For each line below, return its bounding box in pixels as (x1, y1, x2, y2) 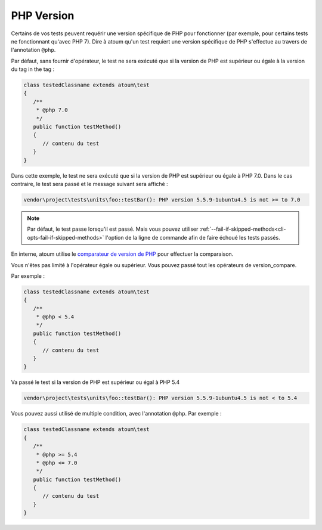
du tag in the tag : (11, 66, 55, 73)
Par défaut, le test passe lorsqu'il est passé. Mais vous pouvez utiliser (27, 225, 199, 233)
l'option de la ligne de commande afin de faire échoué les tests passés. (105, 234, 280, 241)
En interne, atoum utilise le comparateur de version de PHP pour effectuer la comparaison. (11, 250, 234, 258)
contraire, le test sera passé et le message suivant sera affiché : (11, 180, 168, 187)
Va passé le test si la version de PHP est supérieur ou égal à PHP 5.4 (11, 379, 180, 386)
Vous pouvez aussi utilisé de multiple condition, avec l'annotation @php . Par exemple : (11, 410, 222, 417)
